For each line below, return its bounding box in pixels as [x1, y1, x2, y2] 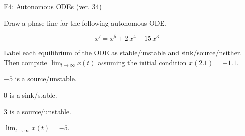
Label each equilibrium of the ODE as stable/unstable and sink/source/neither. [4, 48, 242, 58]
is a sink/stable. [9, 90, 57, 100]
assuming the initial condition [98, 57, 187, 67]
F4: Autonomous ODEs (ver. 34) [4, 1, 102, 11]
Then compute [4, 57, 47, 67]
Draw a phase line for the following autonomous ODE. [4, 17, 166, 28]
